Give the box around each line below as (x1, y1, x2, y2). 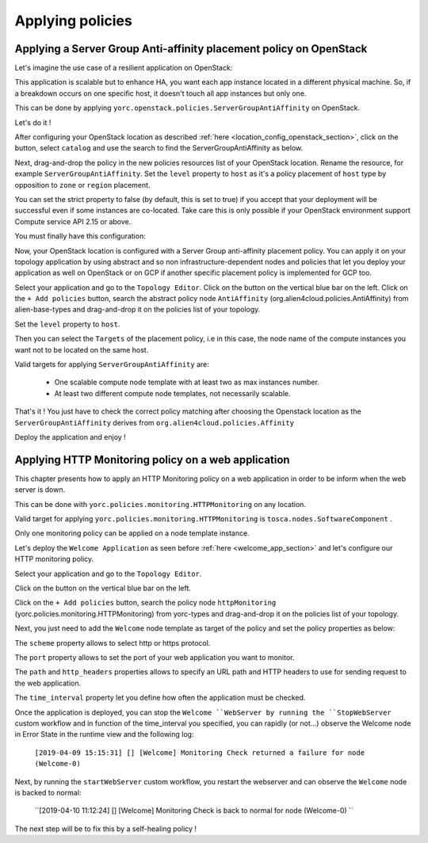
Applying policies (14, 12, 132, 29)
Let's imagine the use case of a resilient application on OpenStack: (14, 63, 233, 73)
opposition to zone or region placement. (14, 180, 151, 189)
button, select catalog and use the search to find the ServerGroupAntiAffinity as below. (14, 143, 304, 153)
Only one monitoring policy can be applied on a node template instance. (14, 528, 250, 538)
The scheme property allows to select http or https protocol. (14, 638, 211, 647)
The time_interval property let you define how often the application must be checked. (14, 693, 306, 703)
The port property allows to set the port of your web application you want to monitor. (14, 652, 295, 662)
